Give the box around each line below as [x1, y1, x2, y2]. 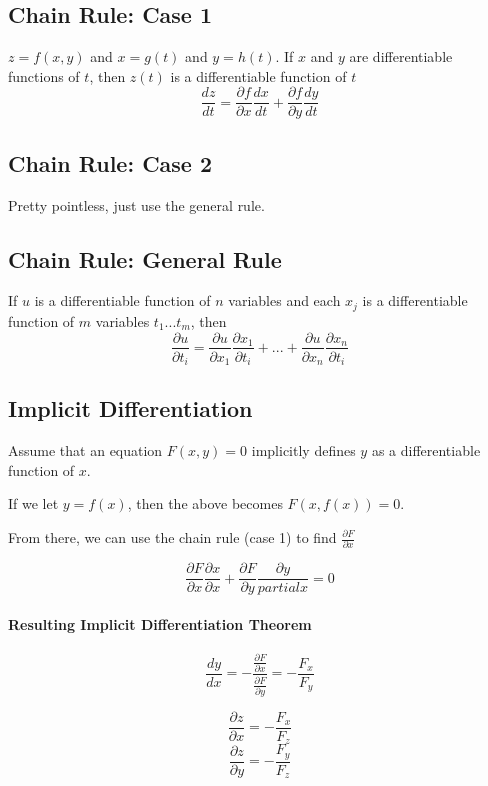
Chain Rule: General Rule [8, 243, 282, 274]
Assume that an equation [8, 440, 163, 461]
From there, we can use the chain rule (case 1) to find [8, 527, 337, 547]
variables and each [228, 290, 341, 311]
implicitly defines [251, 440, 356, 461]
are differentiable [349, 46, 453, 67]
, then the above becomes [127, 493, 283, 514]
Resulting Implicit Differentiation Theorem [8, 613, 312, 634]
